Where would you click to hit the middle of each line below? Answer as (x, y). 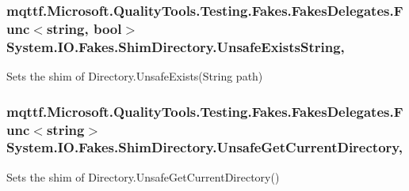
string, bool (84, 28)
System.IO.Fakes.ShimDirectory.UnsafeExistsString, (176, 46)
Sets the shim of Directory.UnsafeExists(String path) (135, 76)
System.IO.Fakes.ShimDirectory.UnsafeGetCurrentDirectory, (204, 147)
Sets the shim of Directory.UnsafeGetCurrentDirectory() (143, 176)
